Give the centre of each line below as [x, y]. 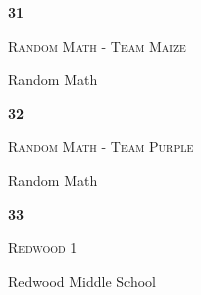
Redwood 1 [43, 247]
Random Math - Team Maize [97, 45]
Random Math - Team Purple [101, 146]
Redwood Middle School [82, 280]
